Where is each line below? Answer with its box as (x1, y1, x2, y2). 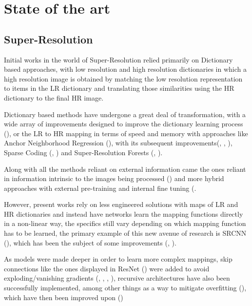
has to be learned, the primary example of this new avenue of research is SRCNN (4, 228, 247, 238)
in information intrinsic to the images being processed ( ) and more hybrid (4, 173, 224, 184)
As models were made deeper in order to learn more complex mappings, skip (4, 254, 233, 264)
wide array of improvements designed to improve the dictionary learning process (4, 119, 243, 129)
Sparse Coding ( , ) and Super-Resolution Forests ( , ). (4, 147, 163, 157)
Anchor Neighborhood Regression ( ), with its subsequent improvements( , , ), (4, 138, 233, 148)
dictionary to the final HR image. (4, 92, 104, 102)
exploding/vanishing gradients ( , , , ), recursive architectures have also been (4, 273, 230, 283)
